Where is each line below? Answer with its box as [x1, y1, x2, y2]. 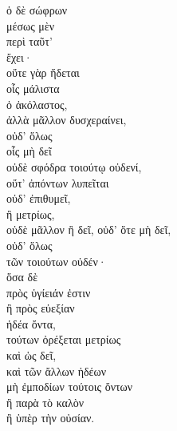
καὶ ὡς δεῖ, [6, 347, 57, 364]
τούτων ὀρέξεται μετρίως [6, 331, 121, 348]
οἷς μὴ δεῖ [6, 143, 52, 159]
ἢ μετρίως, [6, 205, 55, 222]
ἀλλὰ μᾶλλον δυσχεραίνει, [6, 111, 127, 128]
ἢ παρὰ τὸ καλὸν [6, 393, 85, 410]
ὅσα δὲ [6, 268, 38, 285]
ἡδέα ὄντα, [6, 315, 56, 332]
